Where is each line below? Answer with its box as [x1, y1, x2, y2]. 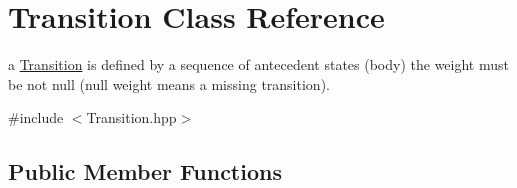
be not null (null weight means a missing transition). [8, 73, 330, 94]
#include [8, 107, 64, 128]
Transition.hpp [86, 107, 177, 128]
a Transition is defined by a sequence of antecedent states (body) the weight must [8, 54, 509, 75]
